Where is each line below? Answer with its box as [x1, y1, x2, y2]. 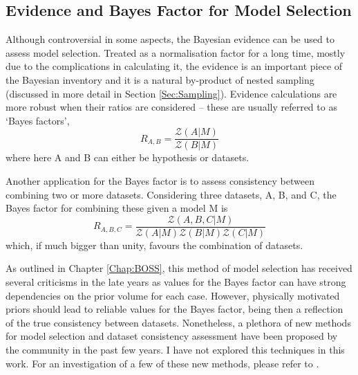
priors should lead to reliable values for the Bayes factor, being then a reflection [6, 302, 343, 316]
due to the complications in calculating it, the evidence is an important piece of [6, 59, 343, 73]
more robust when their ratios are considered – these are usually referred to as [6, 100, 337, 114]
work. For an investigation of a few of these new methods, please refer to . [6, 356, 319, 370]
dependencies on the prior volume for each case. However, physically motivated [6, 288, 340, 302]
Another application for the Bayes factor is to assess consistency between [6, 174, 314, 188]
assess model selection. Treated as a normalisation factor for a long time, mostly [6, 45, 346, 60]
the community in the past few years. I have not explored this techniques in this [6, 342, 345, 357]
